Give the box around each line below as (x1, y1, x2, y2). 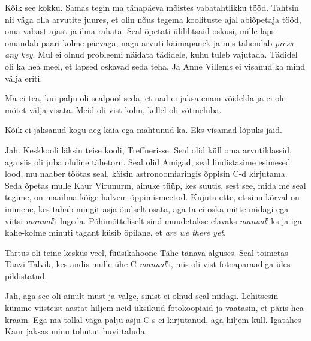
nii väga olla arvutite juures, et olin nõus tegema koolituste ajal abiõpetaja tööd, (5, 13, 301, 25)
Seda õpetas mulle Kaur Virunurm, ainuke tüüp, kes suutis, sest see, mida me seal (5, 179, 306, 191)
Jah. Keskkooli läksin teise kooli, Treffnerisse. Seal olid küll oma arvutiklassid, (5, 143, 292, 156)
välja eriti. (5, 71, 43, 84)
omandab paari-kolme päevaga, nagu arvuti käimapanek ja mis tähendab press (5, 36, 294, 49)
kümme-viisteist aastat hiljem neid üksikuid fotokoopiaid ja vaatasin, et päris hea (5, 301, 304, 314)
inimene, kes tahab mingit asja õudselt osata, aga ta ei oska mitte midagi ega (5, 202, 289, 215)
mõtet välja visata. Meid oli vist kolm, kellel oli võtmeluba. (5, 103, 222, 116)
